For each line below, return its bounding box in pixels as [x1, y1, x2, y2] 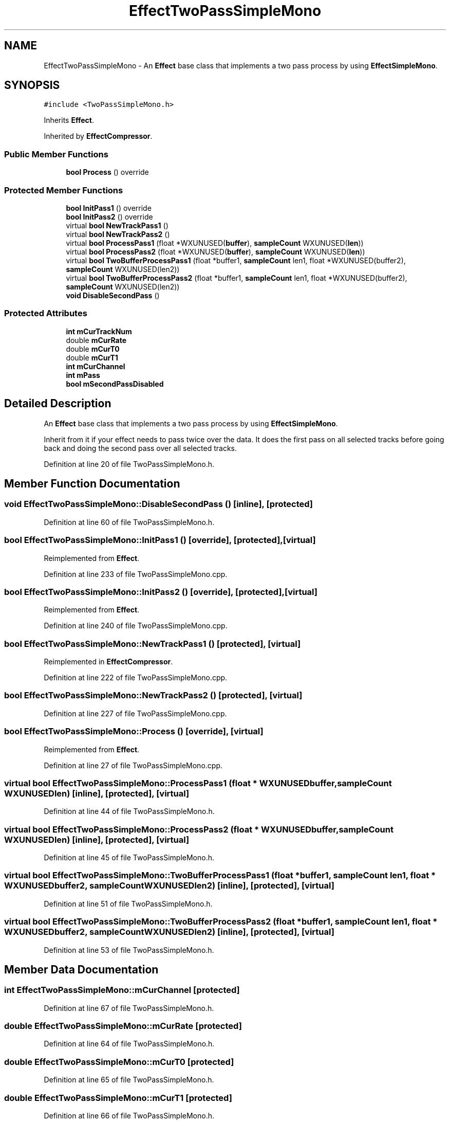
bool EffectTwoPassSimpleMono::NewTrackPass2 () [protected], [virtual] [4, 690, 303, 701]
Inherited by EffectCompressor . [44, 132, 153, 141]
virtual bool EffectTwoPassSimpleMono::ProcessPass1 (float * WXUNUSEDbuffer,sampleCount [4, 778, 392, 788]
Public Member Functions [4, 149, 108, 159]
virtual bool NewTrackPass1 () [66, 221, 168, 230]
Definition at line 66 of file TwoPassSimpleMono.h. [44, 1111, 215, 1120]
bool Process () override [66, 168, 149, 177]
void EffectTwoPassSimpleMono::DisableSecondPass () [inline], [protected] [4, 499, 313, 510]
